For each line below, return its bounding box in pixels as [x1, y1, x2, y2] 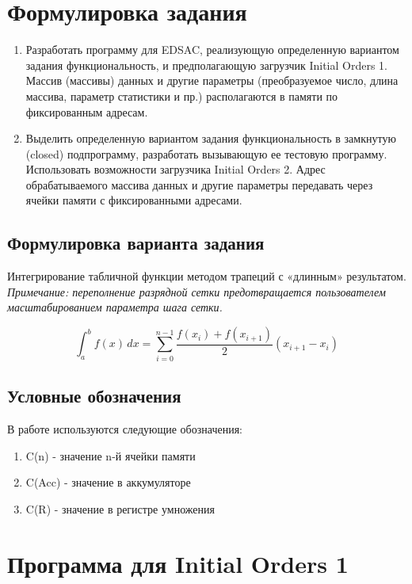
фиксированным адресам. [25, 103, 148, 120]
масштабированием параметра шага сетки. [7, 299, 223, 315]
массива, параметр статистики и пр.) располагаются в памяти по [25, 87, 338, 104]
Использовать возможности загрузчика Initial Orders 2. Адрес [25, 161, 326, 177]
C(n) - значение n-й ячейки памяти [25, 447, 196, 464]
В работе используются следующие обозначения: [7, 421, 242, 437]
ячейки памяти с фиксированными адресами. [25, 192, 242, 208]
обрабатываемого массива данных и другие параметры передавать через [25, 176, 373, 193]
